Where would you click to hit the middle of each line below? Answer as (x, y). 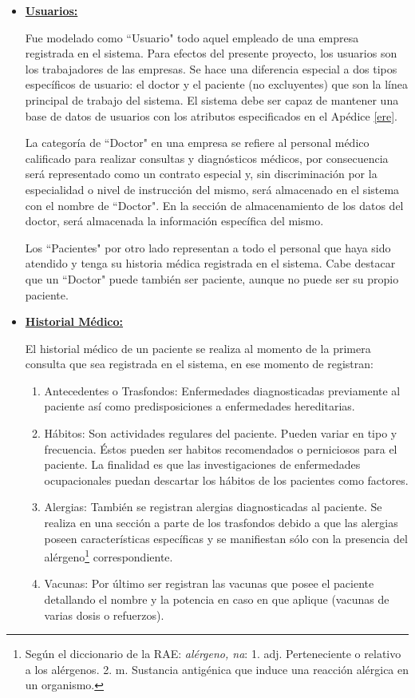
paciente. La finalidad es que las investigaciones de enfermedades (202, 464)
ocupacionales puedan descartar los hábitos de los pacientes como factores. (226, 480)
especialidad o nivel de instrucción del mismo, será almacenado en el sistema (212, 189)
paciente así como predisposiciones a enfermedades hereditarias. (200, 406)
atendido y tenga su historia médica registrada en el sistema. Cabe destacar (210, 263)
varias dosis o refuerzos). (104, 615)
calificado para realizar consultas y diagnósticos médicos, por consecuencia (207, 158)
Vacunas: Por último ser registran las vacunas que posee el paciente (209, 583)
